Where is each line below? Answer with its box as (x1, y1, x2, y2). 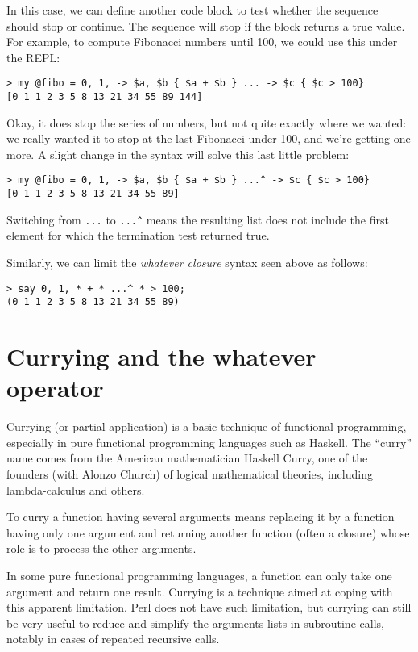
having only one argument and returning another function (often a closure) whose (6, 524, 410, 541)
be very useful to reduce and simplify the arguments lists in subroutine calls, (6, 614, 384, 631)
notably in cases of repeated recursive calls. (6, 630, 220, 647)
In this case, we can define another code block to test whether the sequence (6, 2, 379, 18)
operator (6, 371, 104, 404)
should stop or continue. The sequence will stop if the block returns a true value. (6, 17, 405, 34)
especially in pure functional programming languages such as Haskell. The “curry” (6, 433, 412, 450)
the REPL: (6, 48, 60, 65)
